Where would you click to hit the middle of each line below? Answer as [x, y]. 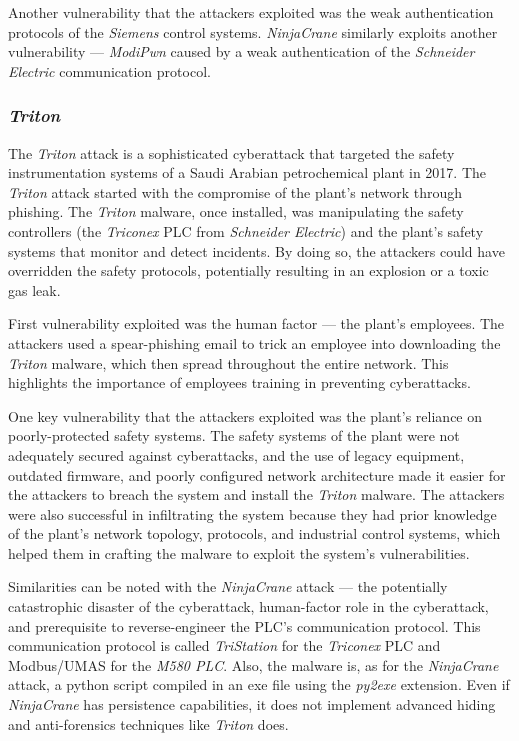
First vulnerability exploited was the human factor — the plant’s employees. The [256, 323]
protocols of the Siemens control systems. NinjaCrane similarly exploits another [253, 31]
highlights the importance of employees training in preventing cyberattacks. [239, 382]
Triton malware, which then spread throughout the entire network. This [228, 362]
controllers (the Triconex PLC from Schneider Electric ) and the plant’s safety [246, 230]
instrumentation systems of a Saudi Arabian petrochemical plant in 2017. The [247, 172]
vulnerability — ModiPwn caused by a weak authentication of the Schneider [241, 51]
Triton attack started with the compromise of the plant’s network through [235, 191]
